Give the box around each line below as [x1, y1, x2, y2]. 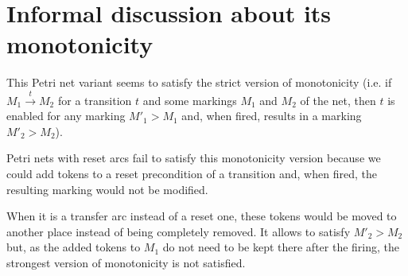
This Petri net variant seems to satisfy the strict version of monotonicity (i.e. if [6, 74, 392, 91]
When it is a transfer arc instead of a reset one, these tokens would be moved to [6, 208, 397, 224]
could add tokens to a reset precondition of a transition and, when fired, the [6, 165, 377, 182]
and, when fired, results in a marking [181, 107, 362, 124]
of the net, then [300, 91, 376, 108]
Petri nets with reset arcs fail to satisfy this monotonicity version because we [6, 150, 381, 166]
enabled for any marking [6, 107, 126, 124]
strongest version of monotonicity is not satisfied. [6, 255, 246, 271]
